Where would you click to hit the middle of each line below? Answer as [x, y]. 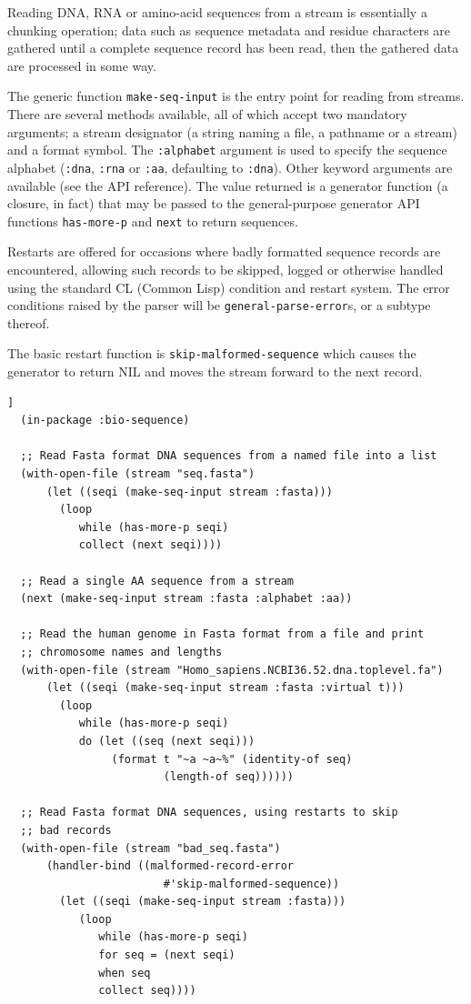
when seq [125, 973]
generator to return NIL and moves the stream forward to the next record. [215, 371]
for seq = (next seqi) [167, 955]
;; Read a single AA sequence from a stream [157, 581]
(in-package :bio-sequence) [105, 421]
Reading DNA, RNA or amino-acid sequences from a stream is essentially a [217, 12]
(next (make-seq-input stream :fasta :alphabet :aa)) [186, 599]
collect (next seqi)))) [150, 545]
